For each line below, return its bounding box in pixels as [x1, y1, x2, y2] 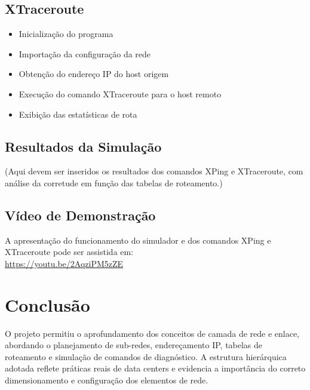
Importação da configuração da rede [19, 47, 151, 60]
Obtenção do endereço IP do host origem [19, 67, 169, 80]
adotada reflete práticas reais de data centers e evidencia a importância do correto [5, 362, 306, 374]
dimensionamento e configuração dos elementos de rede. [5, 374, 208, 386]
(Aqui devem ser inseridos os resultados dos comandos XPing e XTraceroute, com [5, 165, 303, 177]
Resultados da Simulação [5, 137, 162, 155]
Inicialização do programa [19, 27, 113, 40]
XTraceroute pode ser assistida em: [5, 245, 134, 258]
